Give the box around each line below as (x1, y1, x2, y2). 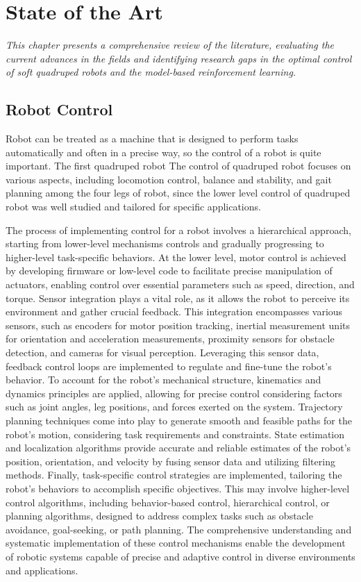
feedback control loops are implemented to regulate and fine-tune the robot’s (6, 358, 332, 373)
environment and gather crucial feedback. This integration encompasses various (6, 304, 343, 319)
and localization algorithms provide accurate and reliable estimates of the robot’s (6, 440, 351, 455)
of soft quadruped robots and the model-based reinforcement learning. (6, 65, 296, 79)
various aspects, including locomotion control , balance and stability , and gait (6, 172, 332, 186)
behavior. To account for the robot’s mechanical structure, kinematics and (6, 372, 321, 387)
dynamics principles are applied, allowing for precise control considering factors (6, 385, 342, 400)
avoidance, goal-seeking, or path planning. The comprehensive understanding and (6, 522, 352, 536)
